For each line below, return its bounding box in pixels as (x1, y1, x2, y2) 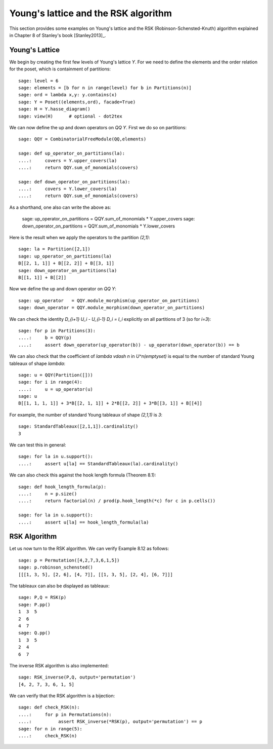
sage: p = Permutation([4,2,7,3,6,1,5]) (18, 557, 120, 563)
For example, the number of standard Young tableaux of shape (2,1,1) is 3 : (9, 411, 163, 418)
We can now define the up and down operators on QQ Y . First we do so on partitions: (9, 124, 187, 130)
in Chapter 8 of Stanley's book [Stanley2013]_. (9, 32, 106, 38)
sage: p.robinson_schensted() (18, 565, 94, 570)
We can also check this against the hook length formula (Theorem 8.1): (9, 472, 156, 478)
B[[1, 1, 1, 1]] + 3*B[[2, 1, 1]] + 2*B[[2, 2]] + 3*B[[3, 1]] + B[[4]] (18, 400, 202, 406)
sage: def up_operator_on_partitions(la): (18, 151, 125, 157)
